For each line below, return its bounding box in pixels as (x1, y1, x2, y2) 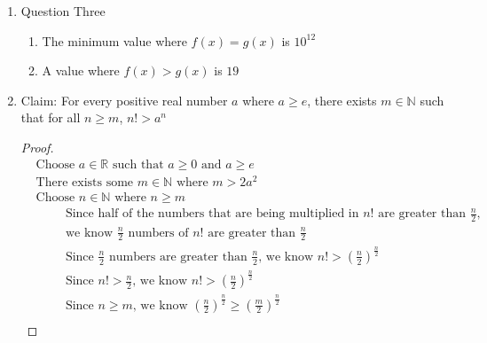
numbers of (128, 226, 189, 239)
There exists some (35, 175, 134, 189)
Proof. (20, 137, 54, 156)
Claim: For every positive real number (20, 90, 228, 109)
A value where (42, 61, 120, 80)
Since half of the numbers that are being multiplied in (65, 207, 359, 221)
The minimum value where (42, 31, 187, 50)
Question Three (20, 2, 106, 19)
